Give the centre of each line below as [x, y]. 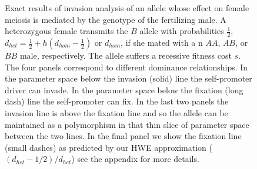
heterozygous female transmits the [66, 31]
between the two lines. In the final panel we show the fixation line [123, 136]
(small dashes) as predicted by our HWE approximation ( [109, 147]
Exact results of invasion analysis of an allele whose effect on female [127, 8]
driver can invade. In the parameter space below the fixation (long [124, 89]
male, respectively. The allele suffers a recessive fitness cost [126, 55]
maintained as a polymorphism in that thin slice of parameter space [127, 124]
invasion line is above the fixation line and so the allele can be [116, 112]
